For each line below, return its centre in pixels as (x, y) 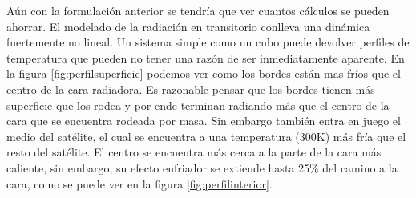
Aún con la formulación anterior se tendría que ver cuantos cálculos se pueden (198, 10)
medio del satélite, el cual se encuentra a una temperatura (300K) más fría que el (206, 136)
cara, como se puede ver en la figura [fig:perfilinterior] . (139, 183)
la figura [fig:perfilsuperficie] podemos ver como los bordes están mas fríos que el (204, 73)
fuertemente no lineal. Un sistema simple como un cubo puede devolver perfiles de (208, 42)
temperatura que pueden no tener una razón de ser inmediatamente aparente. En (206, 57)
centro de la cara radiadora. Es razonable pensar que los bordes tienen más (191, 89)
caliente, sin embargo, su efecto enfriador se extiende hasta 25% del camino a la (202, 167)
